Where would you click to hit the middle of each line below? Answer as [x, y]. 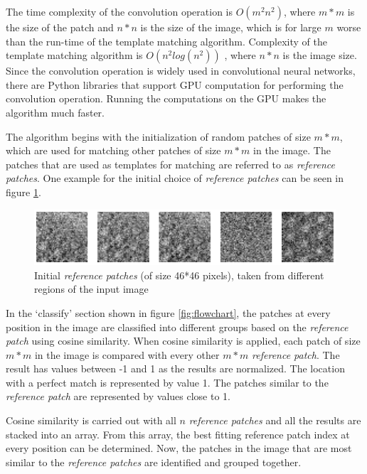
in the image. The [292, 150]
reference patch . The [296, 354]
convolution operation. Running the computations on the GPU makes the [166, 98]
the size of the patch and [60, 27]
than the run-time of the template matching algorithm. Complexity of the [166, 41]
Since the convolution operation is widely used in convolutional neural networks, [181, 71]
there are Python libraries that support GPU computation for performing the [175, 84]
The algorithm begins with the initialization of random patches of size [158, 136]
